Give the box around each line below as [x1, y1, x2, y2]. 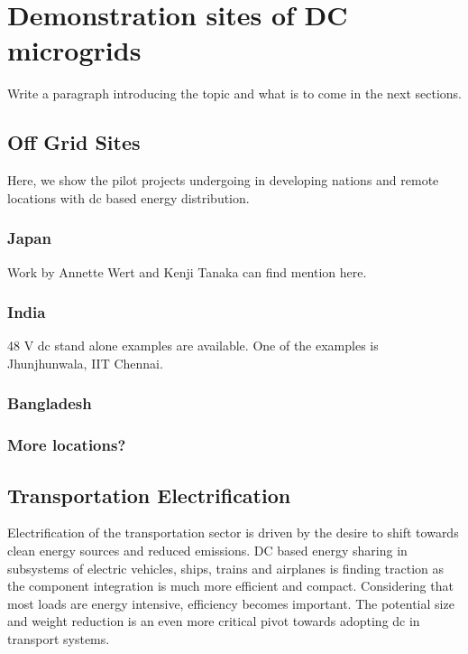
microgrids [7, 32, 142, 69]
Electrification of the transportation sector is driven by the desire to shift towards [7, 523, 459, 542]
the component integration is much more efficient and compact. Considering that [7, 576, 454, 595]
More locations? [7, 434, 126, 456]
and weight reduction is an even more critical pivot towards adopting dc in [7, 612, 420, 631]
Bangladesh [7, 392, 92, 415]
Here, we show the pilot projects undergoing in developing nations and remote [7, 171, 439, 190]
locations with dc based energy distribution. [7, 188, 250, 207]
